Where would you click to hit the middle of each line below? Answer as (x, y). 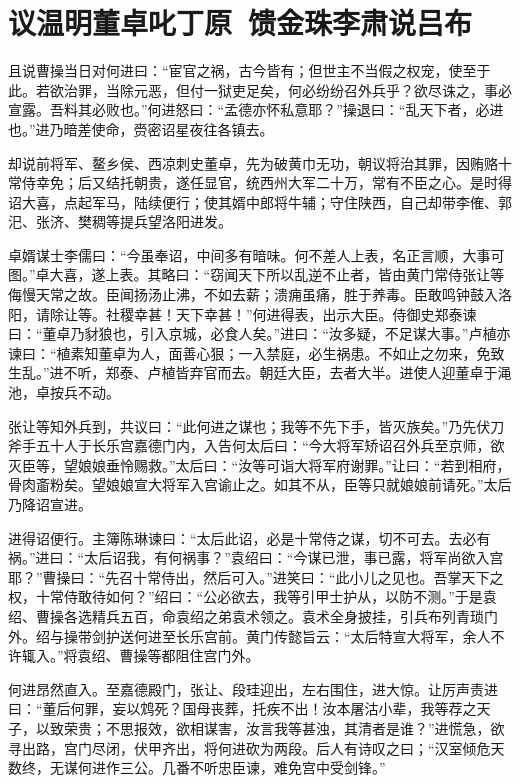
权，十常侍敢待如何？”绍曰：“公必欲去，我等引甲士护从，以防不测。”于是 (245, 596)
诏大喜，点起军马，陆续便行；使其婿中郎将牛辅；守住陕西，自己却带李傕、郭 (260, 201)
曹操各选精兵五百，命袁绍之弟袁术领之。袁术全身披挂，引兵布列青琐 (259, 615)
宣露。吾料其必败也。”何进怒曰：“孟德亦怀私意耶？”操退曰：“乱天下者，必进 (256, 109)
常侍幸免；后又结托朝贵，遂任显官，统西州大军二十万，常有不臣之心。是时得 (260, 182)
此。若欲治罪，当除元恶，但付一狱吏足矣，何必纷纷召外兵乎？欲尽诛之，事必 (260, 89)
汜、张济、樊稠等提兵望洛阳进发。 (120, 221)
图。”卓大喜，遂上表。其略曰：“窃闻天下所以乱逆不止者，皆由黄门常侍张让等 (256, 274)
